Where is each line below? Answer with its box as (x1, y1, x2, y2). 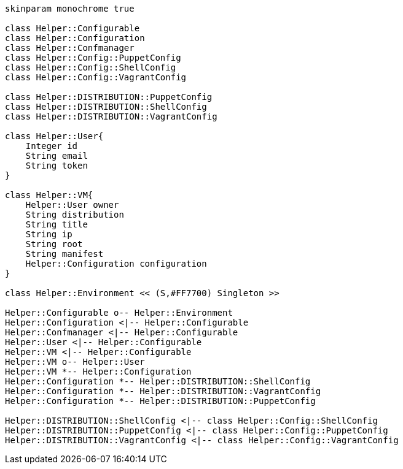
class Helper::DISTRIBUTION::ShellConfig (5, 102, 207, 112)
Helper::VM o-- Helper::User (5, 357, 145, 367)
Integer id (25, 141, 78, 151)
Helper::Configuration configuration (25, 259, 207, 269)
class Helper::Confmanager (5, 43, 135, 53)
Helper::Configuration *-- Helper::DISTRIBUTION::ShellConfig (5, 376, 311, 386)
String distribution (25, 210, 124, 219)
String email (25, 151, 88, 161)
